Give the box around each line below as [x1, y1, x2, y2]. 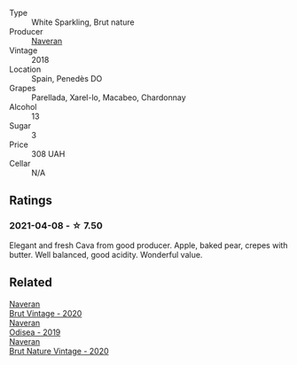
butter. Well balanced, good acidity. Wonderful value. [9, 249, 203, 260]
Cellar [9, 159, 31, 168]
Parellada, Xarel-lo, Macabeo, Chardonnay [31, 92, 186, 103]
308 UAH [31, 149, 66, 159]
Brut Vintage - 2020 [9, 307, 82, 318]
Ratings [9, 193, 53, 208]
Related [9, 275, 53, 291]
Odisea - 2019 [9, 327, 61, 338]
